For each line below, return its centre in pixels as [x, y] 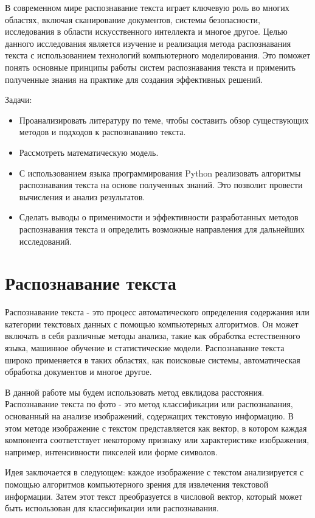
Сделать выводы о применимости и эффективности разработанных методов [159, 217]
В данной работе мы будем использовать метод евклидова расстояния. [135, 392]
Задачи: [19, 100]
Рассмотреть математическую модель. [89, 152]
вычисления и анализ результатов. [82, 196]
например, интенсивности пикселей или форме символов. [111, 451]
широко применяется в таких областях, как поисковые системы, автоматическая [153, 359]
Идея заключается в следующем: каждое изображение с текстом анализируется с [154, 472]
